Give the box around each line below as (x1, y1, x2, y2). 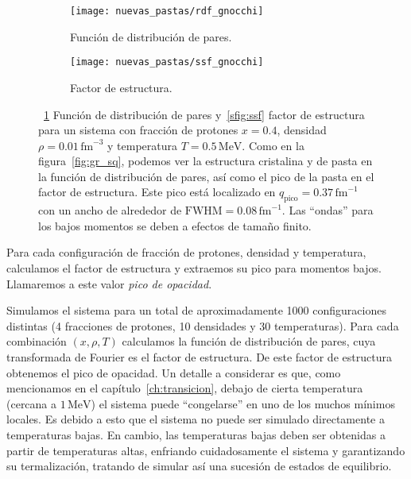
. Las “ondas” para (281, 202, 374, 218)
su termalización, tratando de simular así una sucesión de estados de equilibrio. (6, 458, 392, 474)
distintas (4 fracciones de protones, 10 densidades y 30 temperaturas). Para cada (6, 317, 399, 334)
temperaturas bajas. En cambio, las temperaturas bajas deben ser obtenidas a (6, 426, 386, 442)
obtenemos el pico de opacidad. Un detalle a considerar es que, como (6, 364, 341, 380)
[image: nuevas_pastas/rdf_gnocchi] (70, 6, 264, 17)
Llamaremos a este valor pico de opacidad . (6, 275, 212, 292)
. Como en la (242, 137, 304, 153)
